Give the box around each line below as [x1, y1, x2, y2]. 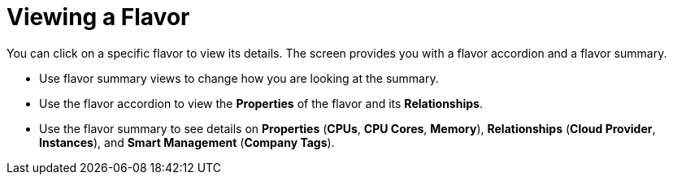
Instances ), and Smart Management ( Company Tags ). [39, 135, 335, 149]
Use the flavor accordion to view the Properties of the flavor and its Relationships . [39, 96, 483, 110]
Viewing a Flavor [7, 3, 190, 31]
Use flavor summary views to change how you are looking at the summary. [39, 71, 439, 85]
